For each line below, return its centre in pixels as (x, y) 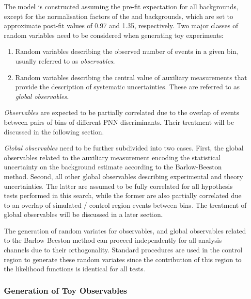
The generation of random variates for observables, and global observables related (125, 230)
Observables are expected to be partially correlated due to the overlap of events (122, 112)
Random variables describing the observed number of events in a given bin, (127, 51)
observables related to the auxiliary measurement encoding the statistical (112, 157)
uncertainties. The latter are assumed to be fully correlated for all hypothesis (118, 186)
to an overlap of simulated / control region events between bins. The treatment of (125, 205)
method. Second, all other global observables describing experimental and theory (124, 176)
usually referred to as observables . (65, 60)
